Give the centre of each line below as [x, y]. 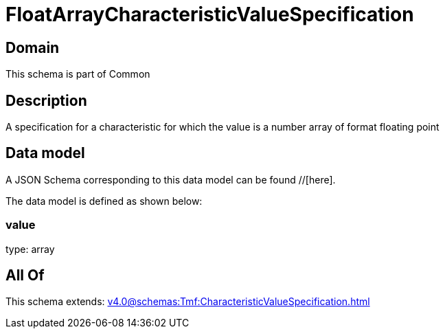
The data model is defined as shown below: [104, 201]
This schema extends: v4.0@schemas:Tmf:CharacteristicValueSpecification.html [188, 302]
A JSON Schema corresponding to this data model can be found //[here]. [171, 179]
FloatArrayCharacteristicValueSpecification [210, 14]
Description [46, 100]
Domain [33, 47]
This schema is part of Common [78, 74]
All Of [25, 276]
